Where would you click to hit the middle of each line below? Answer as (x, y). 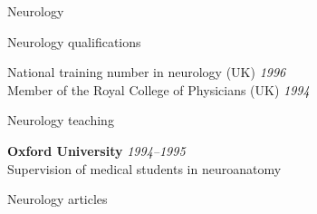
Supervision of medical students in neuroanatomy (144, 168)
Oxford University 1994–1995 (96, 150)
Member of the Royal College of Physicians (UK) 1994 (158, 89)
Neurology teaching (61, 120)
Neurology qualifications (74, 41)
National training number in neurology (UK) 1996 (147, 72)
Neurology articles (58, 199)
